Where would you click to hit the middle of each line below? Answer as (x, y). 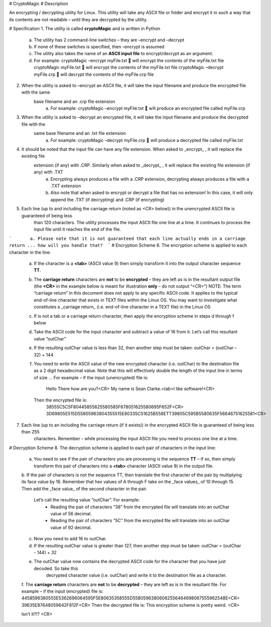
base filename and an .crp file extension (74, 101)
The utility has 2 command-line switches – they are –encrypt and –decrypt (109, 40)
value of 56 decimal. (71, 514)
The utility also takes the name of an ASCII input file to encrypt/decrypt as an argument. (123, 54)
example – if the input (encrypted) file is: (62, 591)
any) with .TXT (49, 172)
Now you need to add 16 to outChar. (70, 539)
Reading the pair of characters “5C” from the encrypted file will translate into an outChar (140, 521)
